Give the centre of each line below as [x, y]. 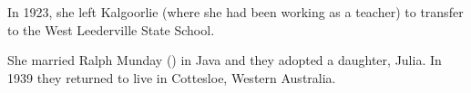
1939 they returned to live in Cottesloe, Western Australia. [172, 77]
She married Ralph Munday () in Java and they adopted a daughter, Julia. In [225, 60]
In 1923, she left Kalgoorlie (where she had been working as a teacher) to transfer [235, 12]
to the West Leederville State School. [111, 29]
